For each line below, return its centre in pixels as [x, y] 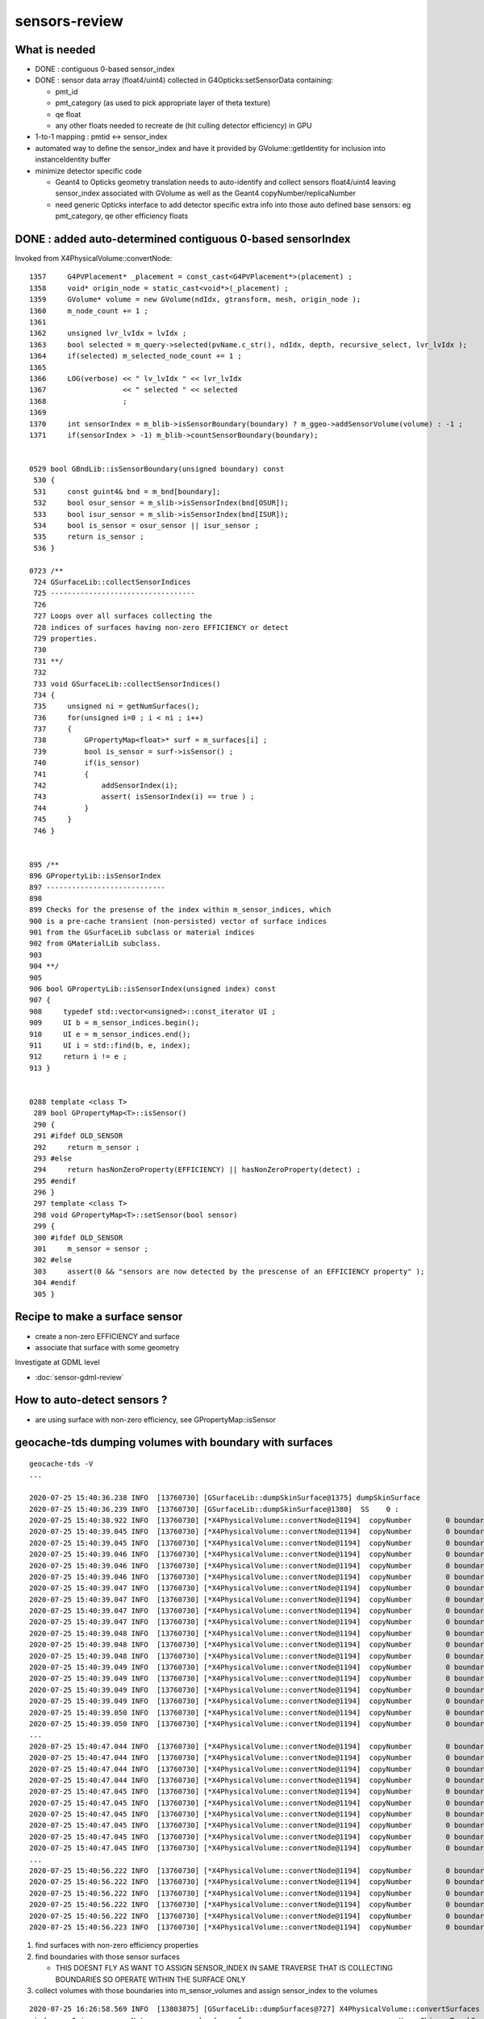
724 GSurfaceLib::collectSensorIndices [112, 582]
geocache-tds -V [61, 1463]
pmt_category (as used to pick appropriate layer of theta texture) [163, 103]
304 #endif [55, 1283]
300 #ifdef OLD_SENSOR [78, 1237]
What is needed [55, 50]
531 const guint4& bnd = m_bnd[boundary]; [127, 491]
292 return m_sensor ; [87, 1147]
